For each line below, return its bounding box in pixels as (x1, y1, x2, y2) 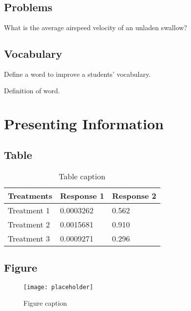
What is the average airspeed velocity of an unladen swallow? (4, 22, 187, 33)
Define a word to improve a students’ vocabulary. (4, 69, 151, 79)
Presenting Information (4, 114, 164, 134)
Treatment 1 (8, 204, 50, 216)
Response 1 (60, 190, 104, 201)
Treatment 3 (8, 232, 50, 244)
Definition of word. (4, 85, 60, 95)
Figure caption (23, 297, 67, 308)
